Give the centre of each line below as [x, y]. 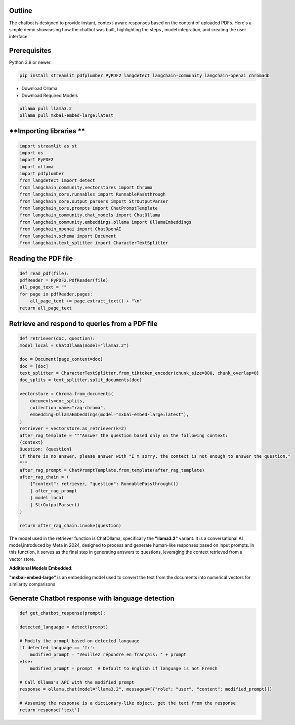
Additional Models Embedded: [41, 568]
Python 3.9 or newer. [30, 62]
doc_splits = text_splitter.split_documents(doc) [81, 380]
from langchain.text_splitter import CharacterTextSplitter [94, 243]
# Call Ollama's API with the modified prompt [77, 682]
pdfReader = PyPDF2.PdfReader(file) [64, 280]
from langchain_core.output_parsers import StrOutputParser [94, 201]
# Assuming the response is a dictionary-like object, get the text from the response [128, 703]
